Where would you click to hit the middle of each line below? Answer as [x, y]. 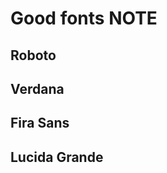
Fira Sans [40, 123]
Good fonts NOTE [84, 18]
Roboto [33, 55]
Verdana [37, 88]
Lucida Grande [57, 157]
